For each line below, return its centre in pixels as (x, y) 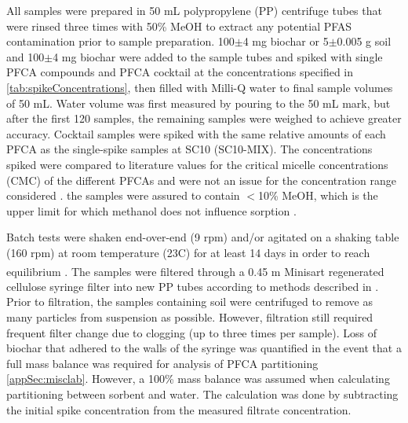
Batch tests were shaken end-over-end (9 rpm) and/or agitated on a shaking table (203, 237)
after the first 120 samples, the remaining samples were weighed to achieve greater (204, 118)
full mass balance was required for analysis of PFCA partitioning (162, 363)
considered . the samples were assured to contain (123, 195)
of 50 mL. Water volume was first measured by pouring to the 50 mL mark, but (199, 103)
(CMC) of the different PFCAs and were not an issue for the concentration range (202, 180)
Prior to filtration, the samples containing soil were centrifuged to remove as (189, 302)
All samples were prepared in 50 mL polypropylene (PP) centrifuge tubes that (194, 10)
